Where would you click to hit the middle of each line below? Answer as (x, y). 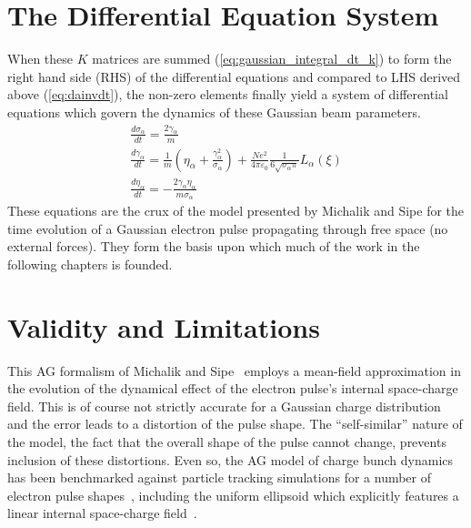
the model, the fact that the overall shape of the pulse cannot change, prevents (227, 442)
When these (40, 59)
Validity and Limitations (164, 326)
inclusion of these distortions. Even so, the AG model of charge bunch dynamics (230, 459)
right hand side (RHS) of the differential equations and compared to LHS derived (234, 76)
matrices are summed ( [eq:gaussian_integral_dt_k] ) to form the (272, 59)
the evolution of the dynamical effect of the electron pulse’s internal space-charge (233, 388)
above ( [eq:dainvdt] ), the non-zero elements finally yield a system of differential (228, 94)
